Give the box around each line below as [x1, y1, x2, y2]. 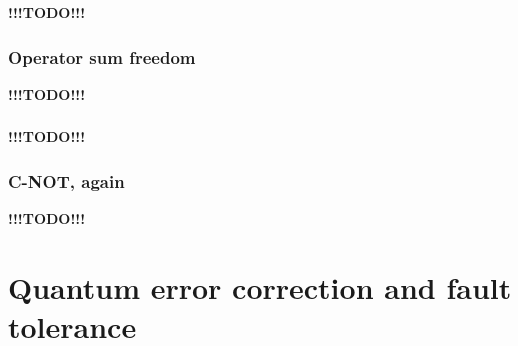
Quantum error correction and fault [8, 266, 512, 307]
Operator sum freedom [8, 44, 196, 69]
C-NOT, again [8, 168, 125, 193]
